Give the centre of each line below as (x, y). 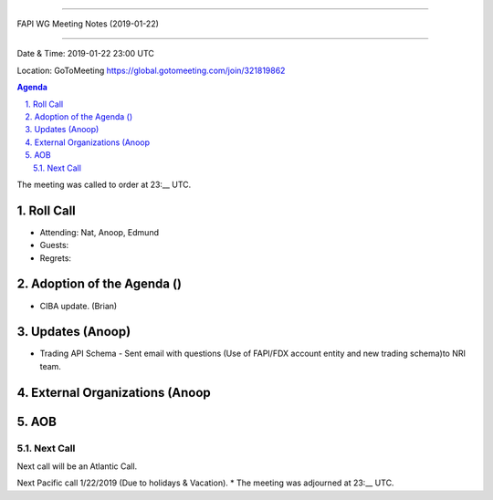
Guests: (54, 245)
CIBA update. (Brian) (79, 306)
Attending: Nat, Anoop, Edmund (100, 232)
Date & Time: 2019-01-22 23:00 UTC (86, 54)
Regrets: (56, 258)
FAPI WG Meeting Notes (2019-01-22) (88, 24)
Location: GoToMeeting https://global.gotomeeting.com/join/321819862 (151, 70)
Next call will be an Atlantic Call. (77, 466)
